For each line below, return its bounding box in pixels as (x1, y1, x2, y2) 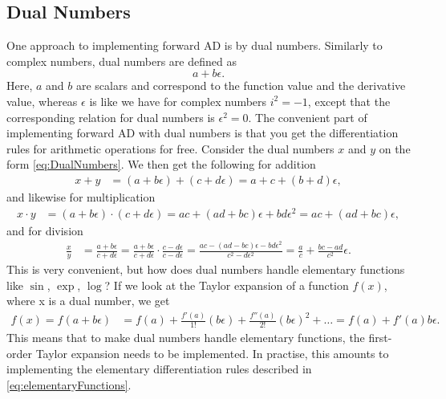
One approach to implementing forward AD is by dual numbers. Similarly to (6, 37, 383, 54)
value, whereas (6, 92, 78, 109)
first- (368, 329, 392, 346)
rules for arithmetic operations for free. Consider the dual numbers (6, 140, 334, 157)
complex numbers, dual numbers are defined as (6, 52, 237, 69)
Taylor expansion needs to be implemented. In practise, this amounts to (35, 344, 389, 361)
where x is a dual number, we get (6, 292, 170, 309)
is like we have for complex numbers (89, 92, 267, 109)
